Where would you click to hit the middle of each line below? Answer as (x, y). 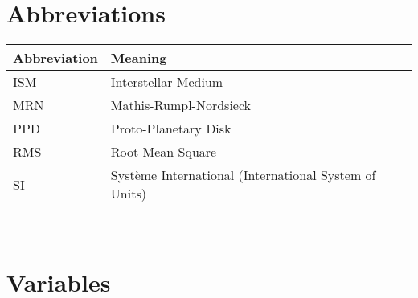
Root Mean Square (164, 152)
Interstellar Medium (167, 82)
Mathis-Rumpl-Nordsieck (181, 105)
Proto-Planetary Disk (171, 129)
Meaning (139, 58)
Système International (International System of (243, 175)
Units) (128, 194)
